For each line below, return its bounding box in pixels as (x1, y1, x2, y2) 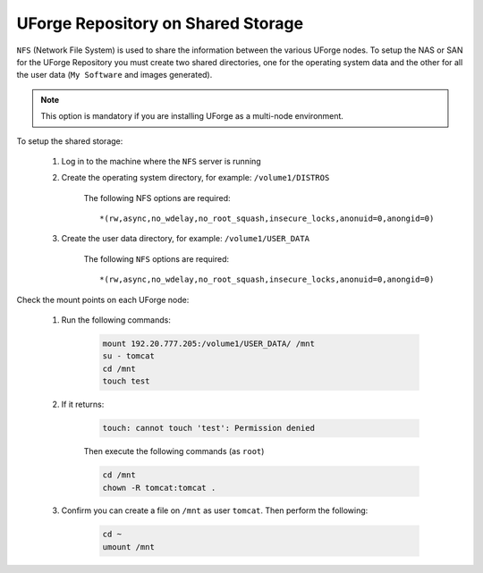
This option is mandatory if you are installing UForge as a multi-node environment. (40, 111, 344, 122)
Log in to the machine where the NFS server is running (61, 156, 261, 166)
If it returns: (61, 399, 105, 410)
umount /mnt (102, 542, 156, 552)
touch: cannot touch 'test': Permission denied (102, 423, 315, 434)
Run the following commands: (61, 315, 172, 325)
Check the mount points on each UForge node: (16, 294, 190, 305)
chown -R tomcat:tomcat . (102, 483, 216, 493)
